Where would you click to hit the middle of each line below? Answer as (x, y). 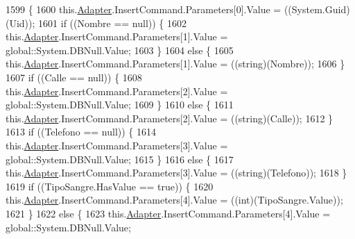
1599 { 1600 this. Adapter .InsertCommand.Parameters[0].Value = (144, 9)
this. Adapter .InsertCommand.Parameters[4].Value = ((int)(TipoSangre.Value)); (174, 200)
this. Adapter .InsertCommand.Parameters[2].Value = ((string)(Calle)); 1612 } (170, 118)
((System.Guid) (317, 9)
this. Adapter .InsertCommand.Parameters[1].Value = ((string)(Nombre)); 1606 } (175, 64)
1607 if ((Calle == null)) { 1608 (74, 77)
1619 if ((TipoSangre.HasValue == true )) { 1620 (110, 186)
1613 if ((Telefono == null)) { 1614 (81, 132)
